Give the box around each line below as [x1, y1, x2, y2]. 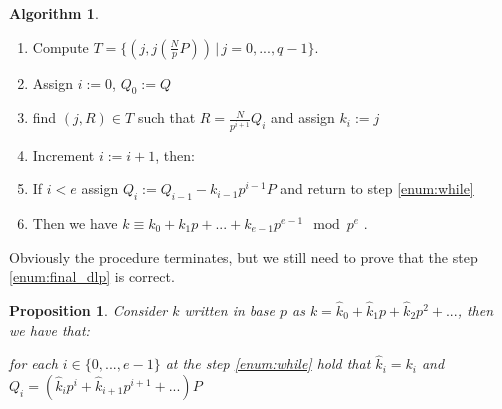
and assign [270, 107, 335, 128]
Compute [32, 36, 89, 57]
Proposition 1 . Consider [9, 299, 168, 320]
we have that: [9, 319, 90, 340]
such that [137, 107, 196, 128]
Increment [32, 144, 95, 165]
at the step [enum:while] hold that [165, 353, 371, 374]
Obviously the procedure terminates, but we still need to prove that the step [9, 246, 478, 267]
